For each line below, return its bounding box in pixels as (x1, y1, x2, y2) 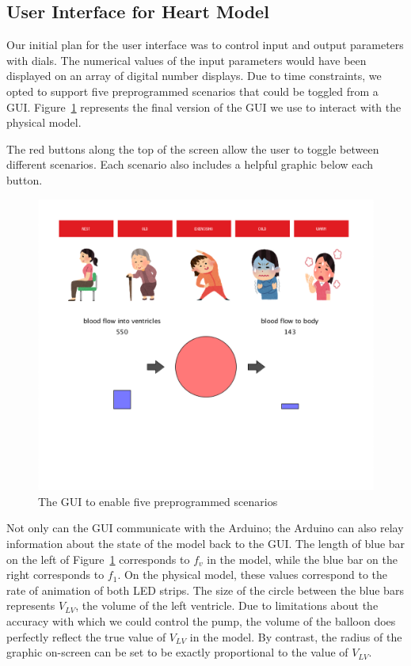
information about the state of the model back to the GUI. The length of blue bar (6, 535, 405, 552)
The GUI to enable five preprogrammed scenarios (38, 493, 278, 509)
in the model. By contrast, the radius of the (189, 628, 402, 645)
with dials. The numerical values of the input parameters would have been (6, 51, 367, 68)
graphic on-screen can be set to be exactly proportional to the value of (6, 644, 348, 660)
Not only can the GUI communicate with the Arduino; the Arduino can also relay (6, 519, 404, 536)
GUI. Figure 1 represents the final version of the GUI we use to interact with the (6, 98, 401, 115)
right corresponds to (6, 566, 105, 583)
